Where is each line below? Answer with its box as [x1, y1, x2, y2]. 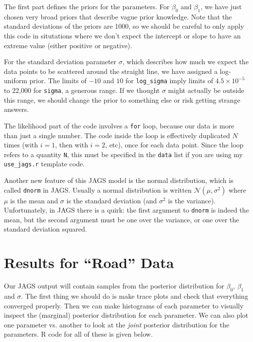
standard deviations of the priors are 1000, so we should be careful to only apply [4, 21, 244, 31]
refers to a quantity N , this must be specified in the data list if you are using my [4, 149, 243, 159]
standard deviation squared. [4, 224, 87, 234]
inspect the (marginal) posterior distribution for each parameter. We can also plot [4, 310, 249, 320]
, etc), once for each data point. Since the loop [105, 140, 244, 150]
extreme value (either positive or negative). [4, 40, 132, 50]
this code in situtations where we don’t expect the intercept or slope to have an [4, 30, 241, 40]
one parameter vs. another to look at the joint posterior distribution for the [4, 319, 230, 329]
